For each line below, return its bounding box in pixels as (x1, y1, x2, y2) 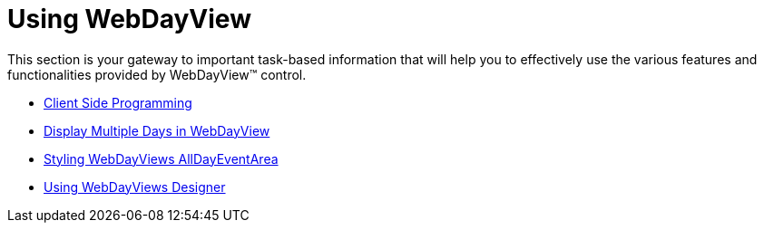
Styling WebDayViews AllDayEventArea (44, 150, 279, 167)
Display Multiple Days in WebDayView (44, 122, 270, 139)
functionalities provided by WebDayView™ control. (7, 66, 307, 82)
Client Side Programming (44, 94, 192, 110)
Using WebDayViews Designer (44, 178, 226, 195)
